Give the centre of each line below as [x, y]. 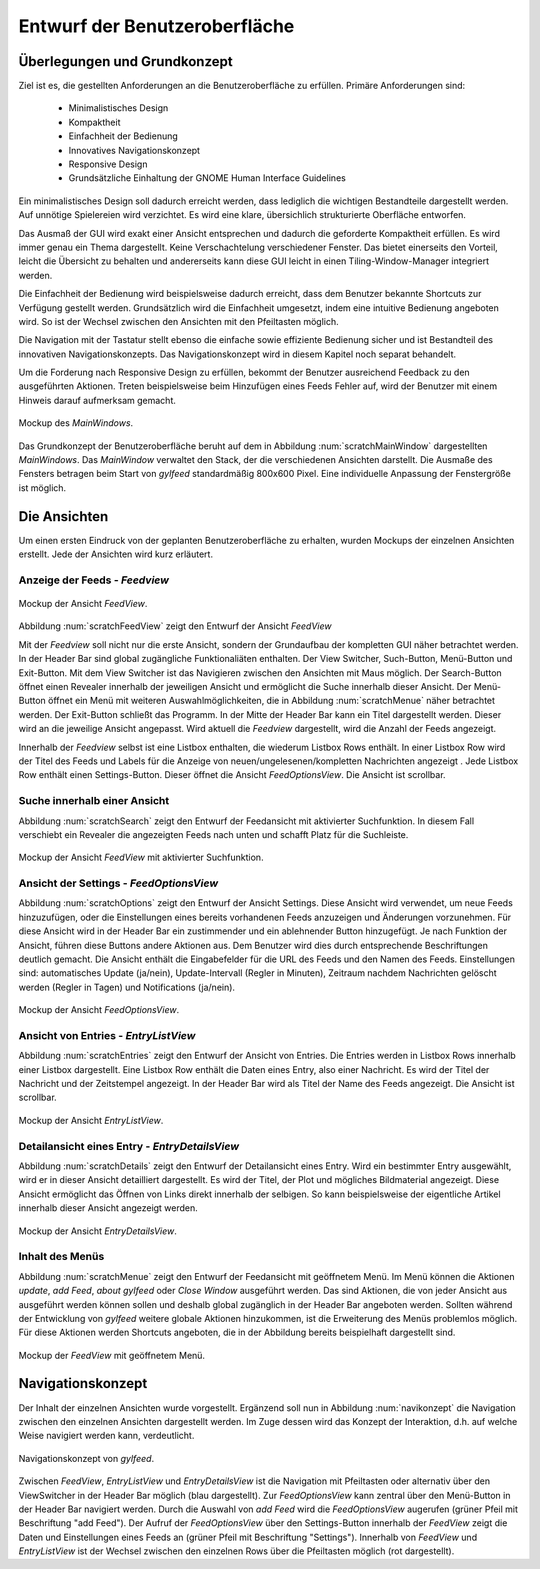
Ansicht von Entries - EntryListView [107, 1035]
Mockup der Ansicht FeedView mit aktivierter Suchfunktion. [141, 857]
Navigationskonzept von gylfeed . [86, 1458]
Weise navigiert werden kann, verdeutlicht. [106, 1436]
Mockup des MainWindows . [76, 423]
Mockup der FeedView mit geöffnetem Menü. [111, 1355]
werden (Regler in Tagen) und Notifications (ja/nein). [126, 987]
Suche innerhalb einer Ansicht [94, 801]
